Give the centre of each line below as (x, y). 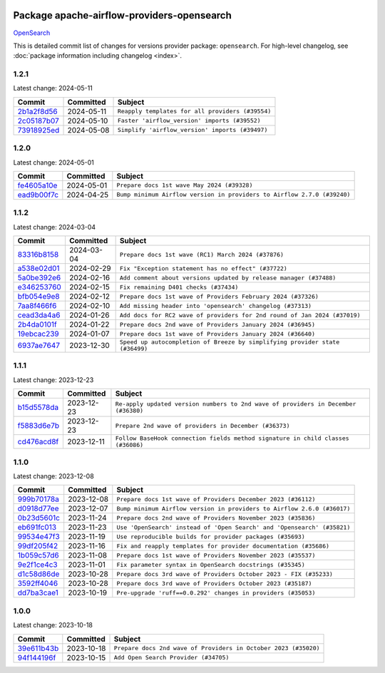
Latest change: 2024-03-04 (55, 227)
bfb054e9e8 (38, 297)
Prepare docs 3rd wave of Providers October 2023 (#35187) (214, 584)
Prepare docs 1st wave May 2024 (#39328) (185, 185)
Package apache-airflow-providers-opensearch (122, 15)
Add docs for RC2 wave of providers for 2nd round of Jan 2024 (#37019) (240, 315)
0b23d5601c (39, 518)
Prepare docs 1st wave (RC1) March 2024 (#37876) (202, 254)
